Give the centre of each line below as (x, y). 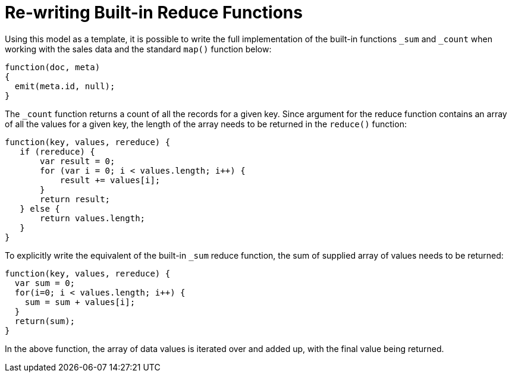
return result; (75, 199)
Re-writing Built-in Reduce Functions (154, 12)
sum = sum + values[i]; (80, 302)
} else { (40, 208)
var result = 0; (78, 161)
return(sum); (45, 321)
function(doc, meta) (53, 67)
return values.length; (93, 218)
